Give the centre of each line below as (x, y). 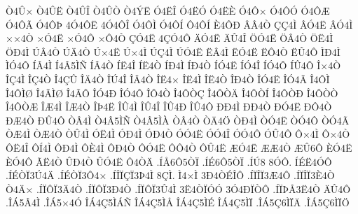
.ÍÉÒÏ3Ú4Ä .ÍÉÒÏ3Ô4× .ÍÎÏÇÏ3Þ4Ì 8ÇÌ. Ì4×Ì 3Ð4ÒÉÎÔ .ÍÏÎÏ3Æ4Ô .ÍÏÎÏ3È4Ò (170, 175)
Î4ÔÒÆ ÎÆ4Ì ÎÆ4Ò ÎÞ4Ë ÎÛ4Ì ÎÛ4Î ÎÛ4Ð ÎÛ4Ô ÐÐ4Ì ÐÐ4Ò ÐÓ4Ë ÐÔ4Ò (169, 107)
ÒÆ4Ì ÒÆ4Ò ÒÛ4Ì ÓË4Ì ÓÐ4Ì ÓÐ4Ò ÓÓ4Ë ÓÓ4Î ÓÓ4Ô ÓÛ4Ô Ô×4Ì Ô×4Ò (178, 134)
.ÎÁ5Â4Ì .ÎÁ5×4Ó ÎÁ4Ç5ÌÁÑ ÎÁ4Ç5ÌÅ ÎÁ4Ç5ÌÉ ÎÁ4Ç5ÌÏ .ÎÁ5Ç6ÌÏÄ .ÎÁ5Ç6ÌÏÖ (178, 202)
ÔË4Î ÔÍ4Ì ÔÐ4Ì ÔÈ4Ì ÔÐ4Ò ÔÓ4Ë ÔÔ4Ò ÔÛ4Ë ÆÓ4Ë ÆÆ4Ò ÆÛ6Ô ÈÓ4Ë (179, 147)
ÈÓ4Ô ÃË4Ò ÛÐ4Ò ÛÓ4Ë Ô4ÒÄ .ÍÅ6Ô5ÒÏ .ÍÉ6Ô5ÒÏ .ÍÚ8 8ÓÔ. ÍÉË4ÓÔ (169, 161)
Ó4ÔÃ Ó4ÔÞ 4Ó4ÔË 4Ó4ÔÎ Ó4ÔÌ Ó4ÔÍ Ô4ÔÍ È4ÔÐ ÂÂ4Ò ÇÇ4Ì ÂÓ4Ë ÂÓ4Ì (179, 24)
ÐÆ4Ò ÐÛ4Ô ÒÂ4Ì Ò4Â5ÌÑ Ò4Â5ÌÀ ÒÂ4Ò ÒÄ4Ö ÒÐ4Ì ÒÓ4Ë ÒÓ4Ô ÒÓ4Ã (178, 120)
